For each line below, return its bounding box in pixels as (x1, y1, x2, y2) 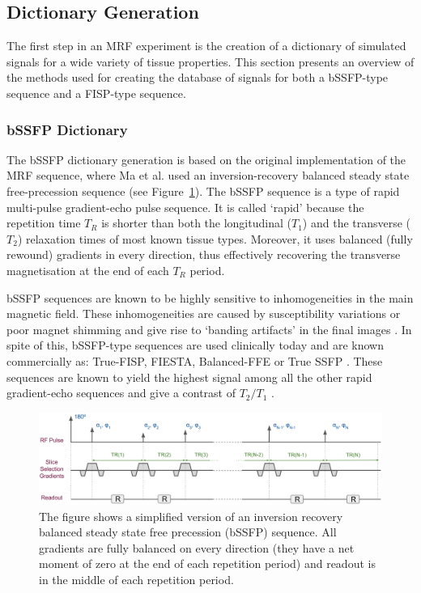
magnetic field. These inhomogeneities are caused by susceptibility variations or (6, 305, 401, 322)
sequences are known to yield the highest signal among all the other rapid (6, 368, 372, 385)
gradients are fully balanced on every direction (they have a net (39, 539, 355, 556)
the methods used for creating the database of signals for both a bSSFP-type (6, 69, 389, 86)
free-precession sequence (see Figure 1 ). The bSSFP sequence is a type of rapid (6, 182, 400, 199)
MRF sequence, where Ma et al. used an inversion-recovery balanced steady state (6, 167, 410, 184)
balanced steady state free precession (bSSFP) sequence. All (39, 523, 337, 540)
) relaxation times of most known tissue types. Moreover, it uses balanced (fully (17, 230, 413, 247)
